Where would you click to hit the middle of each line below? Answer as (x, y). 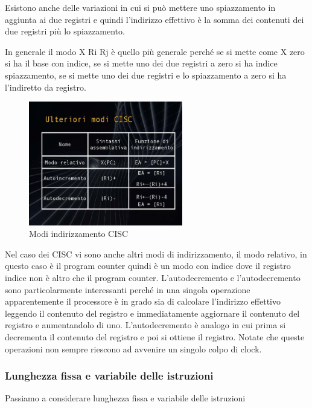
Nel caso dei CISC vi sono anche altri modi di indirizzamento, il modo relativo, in (156, 254)
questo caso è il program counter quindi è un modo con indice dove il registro (148, 266)
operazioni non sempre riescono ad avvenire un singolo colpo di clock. (133, 348)
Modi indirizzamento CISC (79, 234)
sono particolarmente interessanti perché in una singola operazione (128, 289)
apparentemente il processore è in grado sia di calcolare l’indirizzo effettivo (143, 301)
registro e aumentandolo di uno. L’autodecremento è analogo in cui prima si (145, 325)
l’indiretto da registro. (46, 87)
